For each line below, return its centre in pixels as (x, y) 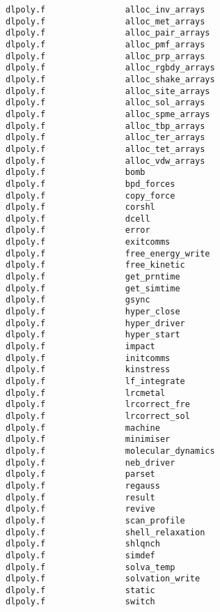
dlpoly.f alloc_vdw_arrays (105, 161)
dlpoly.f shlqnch (83, 544)
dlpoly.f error (78, 230)
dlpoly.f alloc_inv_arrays (105, 10)
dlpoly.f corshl (80, 207)
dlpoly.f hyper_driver (95, 323)
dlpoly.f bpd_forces (91, 184)
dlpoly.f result (80, 497)
